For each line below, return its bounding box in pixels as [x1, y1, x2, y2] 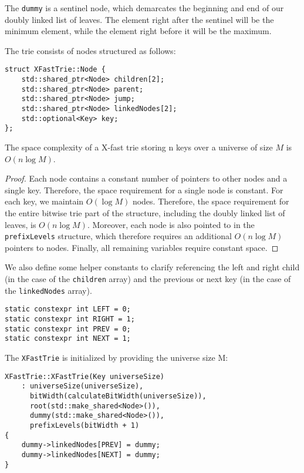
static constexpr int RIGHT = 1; [5, 315, 135, 323]
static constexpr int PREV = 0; [5, 324, 131, 333]
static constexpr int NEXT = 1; [5, 334, 131, 343]
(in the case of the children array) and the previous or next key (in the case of [5, 273, 291, 285]
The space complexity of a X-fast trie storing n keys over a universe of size [5, 141, 273, 153]
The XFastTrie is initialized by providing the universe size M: [5, 351, 228, 363]
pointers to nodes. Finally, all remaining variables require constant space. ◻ [5, 241, 279, 253]
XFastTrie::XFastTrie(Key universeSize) [5, 372, 165, 381]
